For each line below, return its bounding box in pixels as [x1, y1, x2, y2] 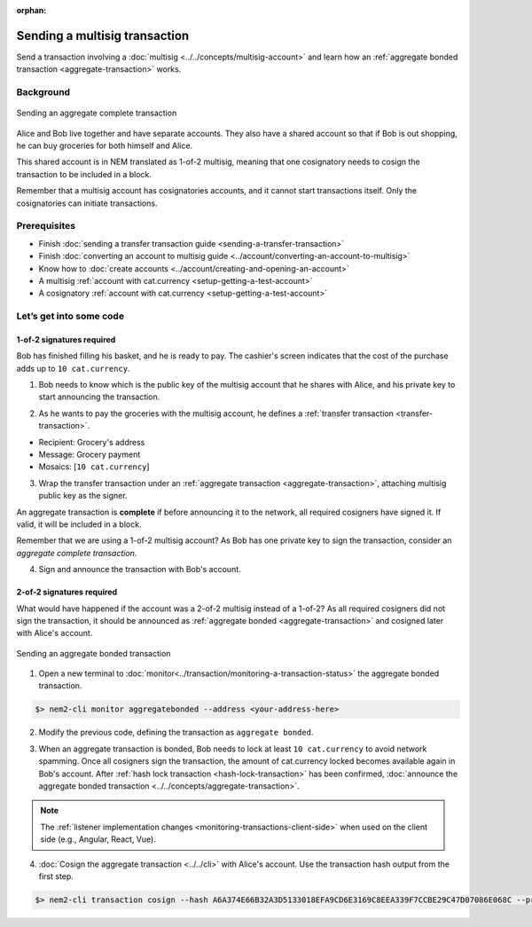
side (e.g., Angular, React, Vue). [40, 834, 157, 845]
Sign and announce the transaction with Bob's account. [38, 564, 241, 575]
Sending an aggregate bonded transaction [16, 648, 171, 658]
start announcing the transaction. [38, 391, 160, 403]
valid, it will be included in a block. [16, 519, 142, 530]
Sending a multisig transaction [16, 27, 190, 43]
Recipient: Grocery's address [38, 436, 145, 447]
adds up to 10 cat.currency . [16, 363, 130, 373]
